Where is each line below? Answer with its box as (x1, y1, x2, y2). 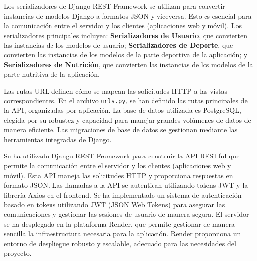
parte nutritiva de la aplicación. (4, 69, 100, 79)
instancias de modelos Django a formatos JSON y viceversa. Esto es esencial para (4, 10, 252, 21)
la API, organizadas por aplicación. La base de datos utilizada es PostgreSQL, (4, 105, 241, 115)
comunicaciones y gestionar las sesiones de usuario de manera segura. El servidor (4, 209, 249, 219)
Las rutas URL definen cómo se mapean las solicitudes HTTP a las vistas (4, 85, 227, 96)
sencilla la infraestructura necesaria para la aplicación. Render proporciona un (4, 228, 241, 239)
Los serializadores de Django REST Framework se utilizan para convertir (4, 1, 225, 11)
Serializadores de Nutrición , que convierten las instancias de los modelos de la (4, 59, 253, 69)
